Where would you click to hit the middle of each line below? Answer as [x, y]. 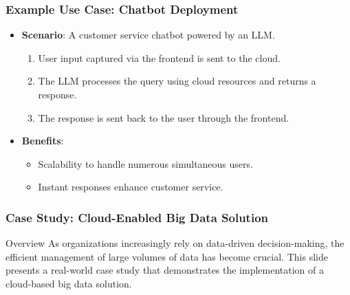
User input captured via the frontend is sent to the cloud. [159, 57]
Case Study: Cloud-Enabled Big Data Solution [137, 217]
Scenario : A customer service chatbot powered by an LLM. [148, 35]
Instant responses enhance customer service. [131, 187]
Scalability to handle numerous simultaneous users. [145, 163]
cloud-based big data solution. [69, 283]
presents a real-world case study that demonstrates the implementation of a [165, 270]
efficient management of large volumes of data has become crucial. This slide [167, 256]
